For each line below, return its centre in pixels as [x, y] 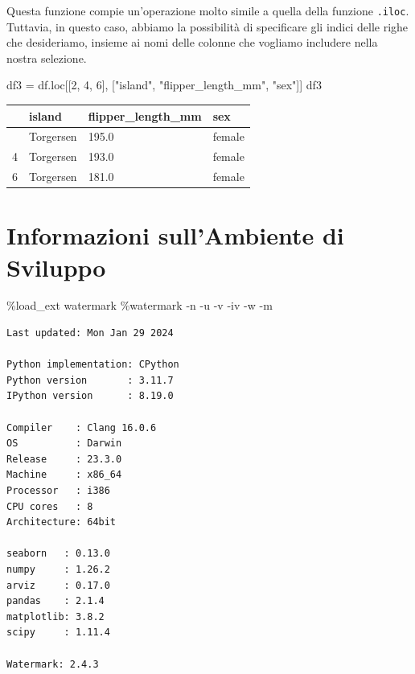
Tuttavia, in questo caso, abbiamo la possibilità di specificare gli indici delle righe [207, 26]
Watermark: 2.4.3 [53, 664]
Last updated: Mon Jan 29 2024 [90, 333]
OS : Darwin [64, 444]
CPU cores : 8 [50, 506]
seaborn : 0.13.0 [58, 554]
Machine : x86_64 [64, 475]
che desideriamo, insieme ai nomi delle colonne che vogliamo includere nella [192, 42]
